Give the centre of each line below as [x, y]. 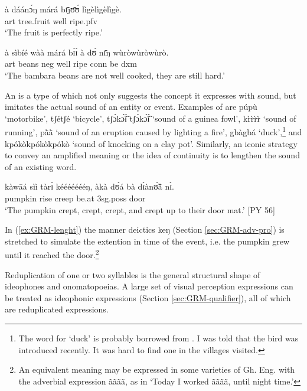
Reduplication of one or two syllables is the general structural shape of [133, 274]
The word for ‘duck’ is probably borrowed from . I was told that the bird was [159, 338]
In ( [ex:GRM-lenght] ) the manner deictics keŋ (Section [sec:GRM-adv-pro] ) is [145, 229]
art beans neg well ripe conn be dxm [71, 63]
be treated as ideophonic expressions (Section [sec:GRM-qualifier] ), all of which [148, 297]
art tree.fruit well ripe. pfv [51, 20]
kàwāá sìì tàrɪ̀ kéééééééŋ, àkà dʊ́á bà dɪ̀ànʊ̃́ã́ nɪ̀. [89, 186]
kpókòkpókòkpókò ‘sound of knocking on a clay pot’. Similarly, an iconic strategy [151, 143]
